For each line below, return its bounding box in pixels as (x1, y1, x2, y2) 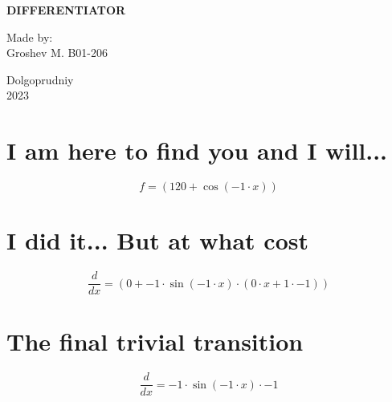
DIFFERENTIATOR (6, 2, 126, 18)
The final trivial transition (6, 325, 304, 358)
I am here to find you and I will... (6, 134, 388, 167)
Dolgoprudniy (6, 71, 74, 87)
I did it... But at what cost (6, 224, 308, 257)
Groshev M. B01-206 (6, 44, 108, 61)
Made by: (6, 28, 53, 45)
